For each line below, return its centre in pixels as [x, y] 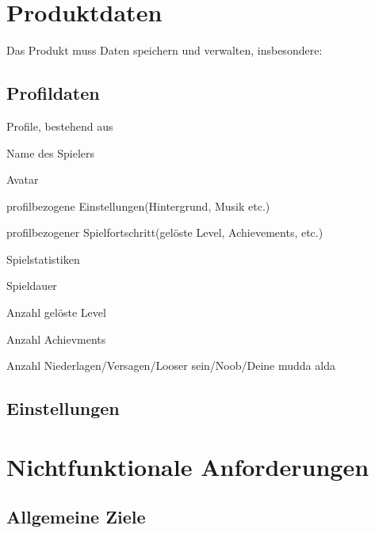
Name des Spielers [51, 152]
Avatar [23, 179]
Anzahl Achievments [56, 339]
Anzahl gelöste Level [56, 312]
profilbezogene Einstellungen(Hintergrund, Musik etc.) [138, 206]
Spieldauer [32, 286]
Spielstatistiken [43, 259]
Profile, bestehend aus [60, 126]
